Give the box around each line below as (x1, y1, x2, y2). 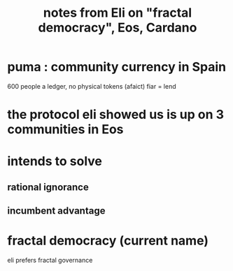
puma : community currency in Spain (7, 59, 227, 75)
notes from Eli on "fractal (43, 5, 192, 21)
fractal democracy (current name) (7, 233, 209, 249)
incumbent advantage (7, 205, 106, 217)
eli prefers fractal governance (7, 256, 93, 265)
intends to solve (7, 154, 103, 169)
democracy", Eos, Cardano (38, 20, 197, 36)
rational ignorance (7, 181, 89, 193)
